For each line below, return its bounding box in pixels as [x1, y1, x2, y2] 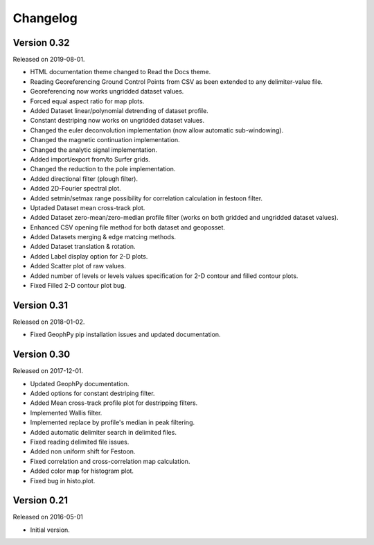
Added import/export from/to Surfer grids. [30, 155, 150, 163]
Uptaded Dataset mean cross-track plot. [30, 203, 145, 211]
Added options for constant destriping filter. [30, 389, 155, 398]
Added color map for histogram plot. [30, 467, 134, 475]
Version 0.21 [12, 494, 69, 506]
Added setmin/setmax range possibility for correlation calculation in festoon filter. [30, 194, 263, 202]
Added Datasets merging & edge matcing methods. [30, 233, 177, 241]
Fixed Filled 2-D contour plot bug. [30, 282, 127, 290]
